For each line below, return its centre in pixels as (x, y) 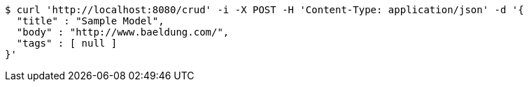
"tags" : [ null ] (67, 43)
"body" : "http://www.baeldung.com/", (123, 32)
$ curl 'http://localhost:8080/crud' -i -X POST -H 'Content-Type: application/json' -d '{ (264, 10)
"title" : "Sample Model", (90, 21)
